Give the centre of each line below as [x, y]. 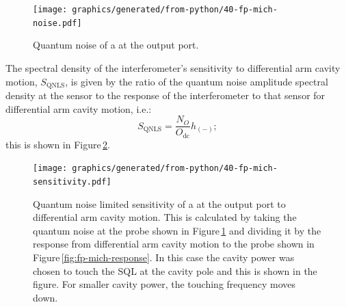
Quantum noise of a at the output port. [116, 45]
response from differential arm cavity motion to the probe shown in [174, 244]
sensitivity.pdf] [72, 182]
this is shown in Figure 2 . [58, 144]
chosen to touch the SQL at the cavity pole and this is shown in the [175, 270]
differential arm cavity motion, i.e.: [79, 108]
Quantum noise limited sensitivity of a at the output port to [159, 203]
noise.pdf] [57, 23]
